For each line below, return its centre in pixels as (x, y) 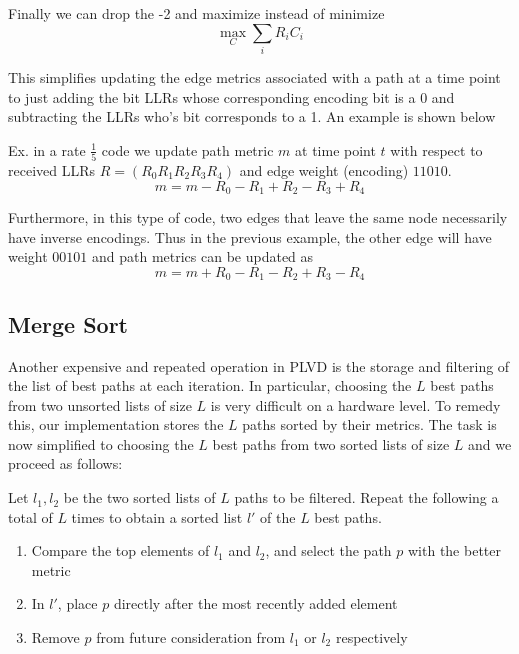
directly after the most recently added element (255, 603)
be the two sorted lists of (139, 497)
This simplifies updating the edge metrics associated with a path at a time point (254, 76)
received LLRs (52, 170)
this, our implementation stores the (116, 424)
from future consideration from (191, 637)
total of (30, 516)
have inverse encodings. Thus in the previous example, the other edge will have (250, 236)
